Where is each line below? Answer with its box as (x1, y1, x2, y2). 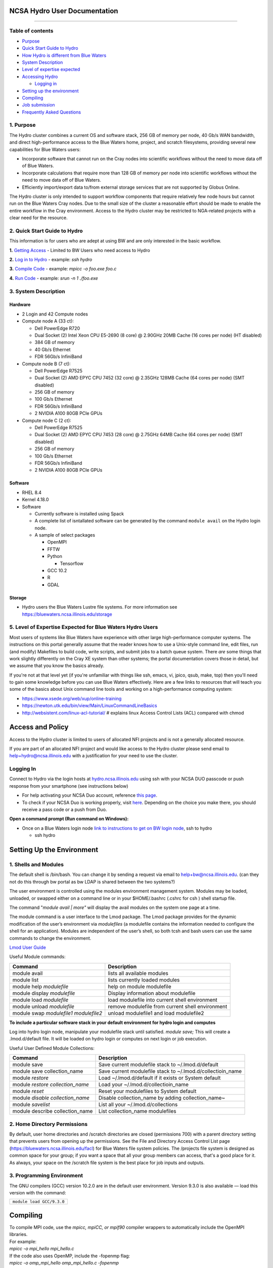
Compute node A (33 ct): (22, 318, 74, 324)
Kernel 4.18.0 (22, 497, 49, 503)
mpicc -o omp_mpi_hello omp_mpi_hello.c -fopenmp (9, 1259, 119, 1265)
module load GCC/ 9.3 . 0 (12, 1199, 65, 1205)
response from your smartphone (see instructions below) (9, 783, 128, 789)
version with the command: (9, 1190, 66, 1196)
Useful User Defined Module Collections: (9, 1045, 95, 1051)
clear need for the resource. (9, 215, 68, 221)
